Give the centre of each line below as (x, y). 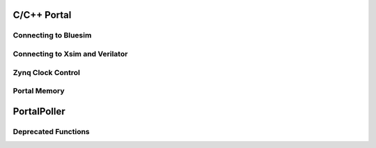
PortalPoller (39, 111)
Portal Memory (39, 91)
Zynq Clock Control (46, 72)
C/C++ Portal (42, 15)
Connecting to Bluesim (52, 35)
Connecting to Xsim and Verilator (70, 54)
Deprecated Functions (51, 131)
